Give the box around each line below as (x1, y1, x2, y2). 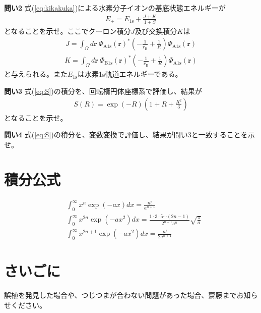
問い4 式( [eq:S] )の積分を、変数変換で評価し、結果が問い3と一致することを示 (4, 129, 255, 140)
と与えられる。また (4, 69, 68, 79)
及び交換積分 (135, 25, 177, 36)
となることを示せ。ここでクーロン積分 (4, 25, 131, 36)
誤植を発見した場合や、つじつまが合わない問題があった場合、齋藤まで (4, 290, 237, 300)
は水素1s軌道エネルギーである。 (77, 69, 182, 79)
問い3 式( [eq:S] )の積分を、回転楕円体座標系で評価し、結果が (4, 86, 202, 96)
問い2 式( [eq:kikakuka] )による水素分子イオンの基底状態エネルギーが (4, 3, 226, 13)
